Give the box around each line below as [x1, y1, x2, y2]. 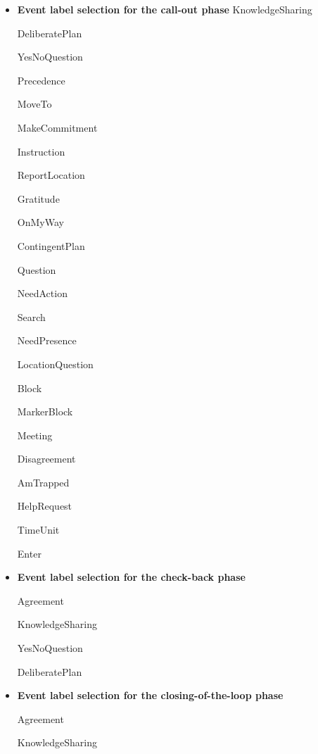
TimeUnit [17, 522, 60, 537]
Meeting [17, 427, 53, 442]
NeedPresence [17, 333, 77, 348]
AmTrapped [17, 475, 70, 489]
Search [17, 309, 46, 324]
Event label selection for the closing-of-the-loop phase [17, 688, 284, 703]
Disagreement [17, 451, 76, 466]
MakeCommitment [17, 120, 98, 134]
